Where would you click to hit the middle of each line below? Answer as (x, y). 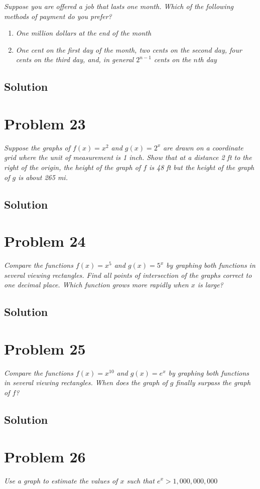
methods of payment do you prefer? (58, 16)
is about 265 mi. (43, 177)
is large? (210, 285)
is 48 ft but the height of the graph (202, 167)
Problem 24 (45, 241)
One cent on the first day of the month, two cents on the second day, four (129, 49)
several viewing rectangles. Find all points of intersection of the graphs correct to (128, 275)
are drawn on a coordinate (203, 147)
